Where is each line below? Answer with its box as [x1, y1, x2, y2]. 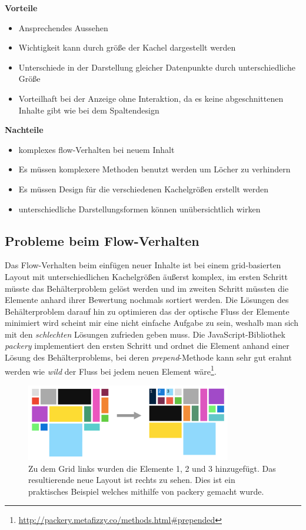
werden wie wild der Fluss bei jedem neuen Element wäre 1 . [5, 363, 217, 377]
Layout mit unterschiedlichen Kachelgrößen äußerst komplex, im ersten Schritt [5, 270, 288, 282]
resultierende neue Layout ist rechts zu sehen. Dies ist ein [28, 474, 235, 486]
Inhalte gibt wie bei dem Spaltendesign [18, 104, 159, 116]
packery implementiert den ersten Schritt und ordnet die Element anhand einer [5, 339, 290, 352]
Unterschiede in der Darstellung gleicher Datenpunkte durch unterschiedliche [18, 61, 296, 73]
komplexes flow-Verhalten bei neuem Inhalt [18, 143, 175, 155]
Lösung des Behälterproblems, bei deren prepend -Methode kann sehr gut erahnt [5, 351, 292, 364]
